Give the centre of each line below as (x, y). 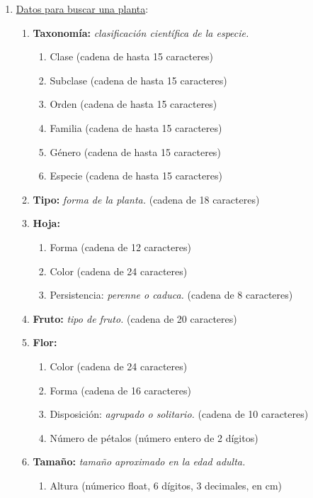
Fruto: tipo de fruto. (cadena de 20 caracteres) (135, 318)
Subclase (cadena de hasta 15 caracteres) (138, 80)
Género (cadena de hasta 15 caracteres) (135, 151)
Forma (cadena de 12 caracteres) (120, 247)
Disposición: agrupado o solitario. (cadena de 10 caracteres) (179, 414)
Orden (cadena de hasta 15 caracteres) (133, 104)
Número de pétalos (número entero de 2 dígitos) (154, 437)
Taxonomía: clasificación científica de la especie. (141, 32)
